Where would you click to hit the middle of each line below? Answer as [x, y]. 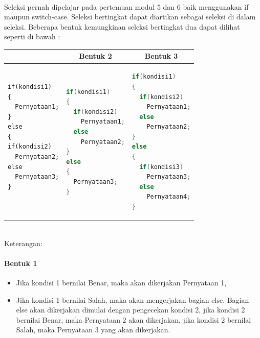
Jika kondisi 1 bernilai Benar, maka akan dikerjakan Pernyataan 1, [121, 283]
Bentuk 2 [95, 56]
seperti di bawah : [32, 37]
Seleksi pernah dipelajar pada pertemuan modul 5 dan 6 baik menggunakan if [126, 6]
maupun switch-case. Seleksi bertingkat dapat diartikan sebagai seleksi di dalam [130, 17]
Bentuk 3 [161, 56]
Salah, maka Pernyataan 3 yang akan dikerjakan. [93, 330]
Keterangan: [23, 243]
